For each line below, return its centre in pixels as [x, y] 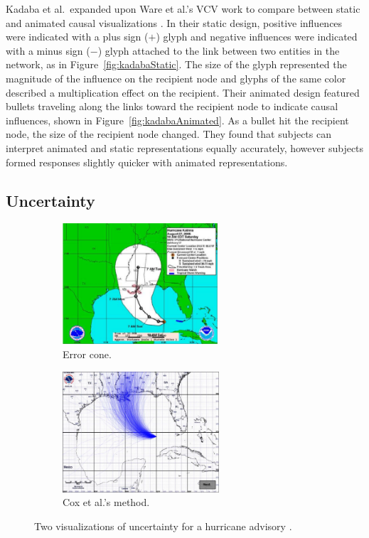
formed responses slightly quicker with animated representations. [147, 162]
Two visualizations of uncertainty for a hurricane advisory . [163, 526]
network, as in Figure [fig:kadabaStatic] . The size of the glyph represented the [176, 64]
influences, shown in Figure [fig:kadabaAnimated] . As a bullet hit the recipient [177, 120]
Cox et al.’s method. [106, 502]
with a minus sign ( [48, 50]
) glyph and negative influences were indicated [257, 37]
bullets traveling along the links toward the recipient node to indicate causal [172, 106]
